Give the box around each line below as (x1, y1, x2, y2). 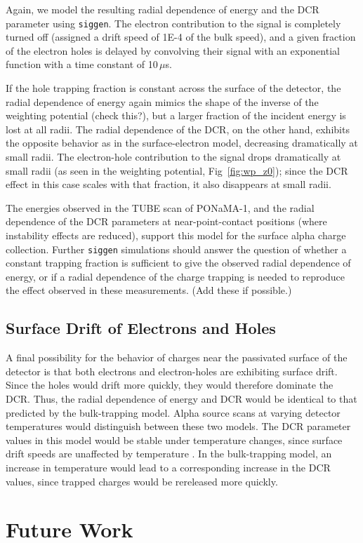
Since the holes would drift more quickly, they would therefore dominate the (6, 377, 334, 392)
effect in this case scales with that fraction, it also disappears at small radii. (6, 177, 331, 192)
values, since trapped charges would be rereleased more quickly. (6, 474, 278, 488)
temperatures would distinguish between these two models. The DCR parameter (6, 419, 351, 434)
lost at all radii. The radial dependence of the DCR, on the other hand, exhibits (6, 121, 350, 136)
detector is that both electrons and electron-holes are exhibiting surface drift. (6, 363, 338, 378)
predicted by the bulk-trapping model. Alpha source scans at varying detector (6, 405, 341, 420)
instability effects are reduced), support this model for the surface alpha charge (6, 227, 346, 242)
